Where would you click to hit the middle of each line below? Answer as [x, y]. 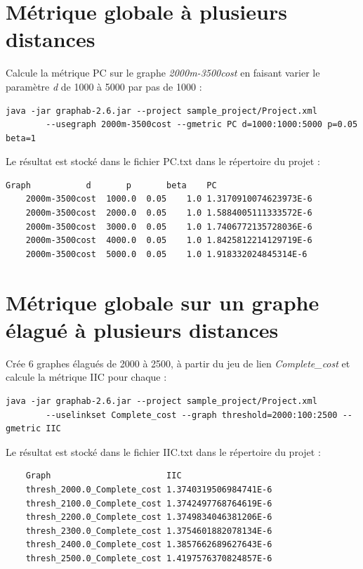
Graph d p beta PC [111, 185]
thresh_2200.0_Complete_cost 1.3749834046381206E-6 [149, 517]
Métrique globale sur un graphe [163, 302]
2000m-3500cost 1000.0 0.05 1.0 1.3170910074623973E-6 [169, 199]
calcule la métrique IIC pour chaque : [86, 377]
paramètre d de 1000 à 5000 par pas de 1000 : [104, 86]
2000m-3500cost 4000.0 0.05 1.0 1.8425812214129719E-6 [169, 241]
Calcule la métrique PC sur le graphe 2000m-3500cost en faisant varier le [163, 73]
